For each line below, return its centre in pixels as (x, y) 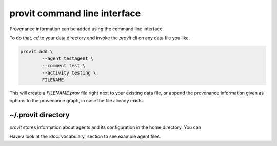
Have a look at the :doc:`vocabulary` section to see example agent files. (85, 137)
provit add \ (37, 51)
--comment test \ (64, 66)
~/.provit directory (40, 115)
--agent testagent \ (68, 58)
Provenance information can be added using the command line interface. (87, 29)
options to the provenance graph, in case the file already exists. (77, 100)
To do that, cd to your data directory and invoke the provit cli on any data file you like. (100, 38)
